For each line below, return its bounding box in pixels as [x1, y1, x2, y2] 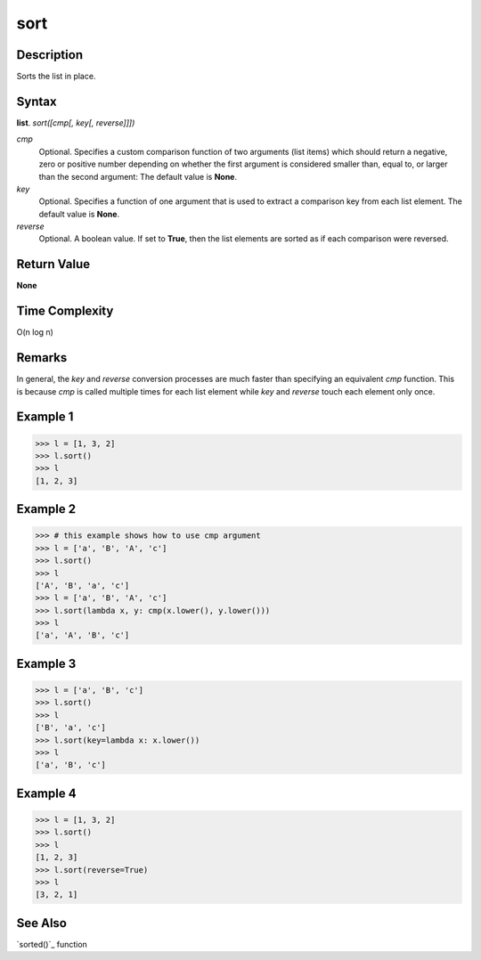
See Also [16, 915, 67, 931]
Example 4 [16, 785, 77, 801]
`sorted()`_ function [16, 939, 88, 949]
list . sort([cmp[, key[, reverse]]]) [16, 117, 135, 128]
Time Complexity [16, 304, 114, 319]
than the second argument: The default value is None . [38, 171, 238, 182]
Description [16, 47, 84, 62]
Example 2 [16, 501, 76, 517]
